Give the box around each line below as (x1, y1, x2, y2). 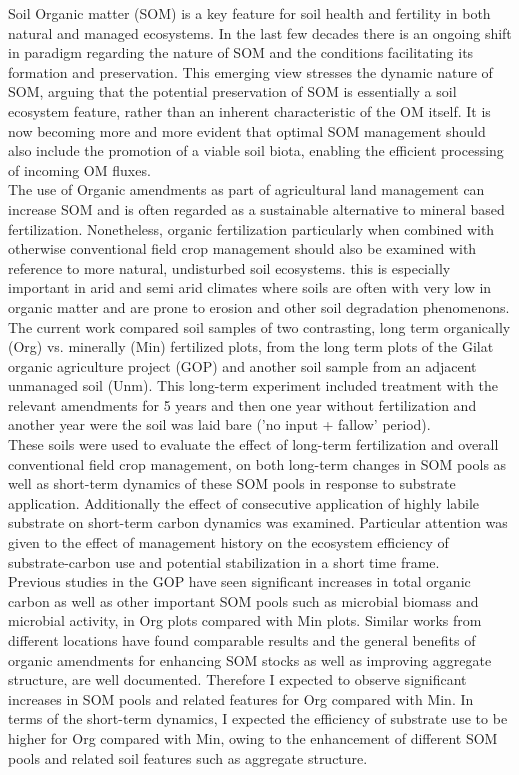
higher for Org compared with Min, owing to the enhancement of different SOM (8, 727, 498, 748)
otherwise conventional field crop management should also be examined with (8, 238, 477, 259)
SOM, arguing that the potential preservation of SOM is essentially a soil (8, 81, 457, 102)
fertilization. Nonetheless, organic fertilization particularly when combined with (8, 218, 495, 239)
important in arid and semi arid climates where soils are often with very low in (8, 277, 492, 298)
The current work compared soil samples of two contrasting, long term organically (8, 316, 511, 337)
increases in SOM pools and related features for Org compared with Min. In (8, 688, 474, 709)
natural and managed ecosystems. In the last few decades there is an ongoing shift (8, 22, 512, 43)
